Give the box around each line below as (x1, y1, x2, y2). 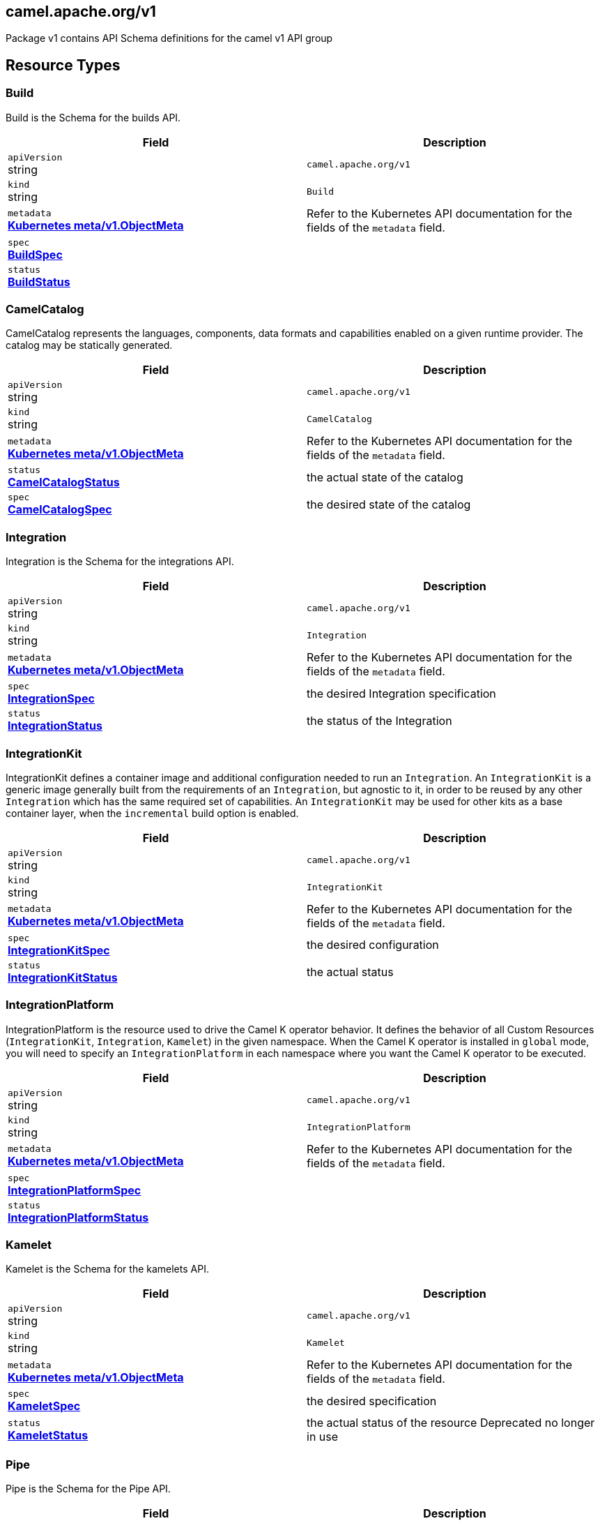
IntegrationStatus (8, 719, 102, 733)
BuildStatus (8, 274, 70, 289)
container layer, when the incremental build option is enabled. (6, 807, 299, 819)
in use (307, 1430, 339, 1444)
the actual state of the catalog (307, 470, 463, 484)
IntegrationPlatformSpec (8, 1183, 141, 1197)
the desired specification (307, 1393, 437, 1408)
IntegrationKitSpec (8, 943, 110, 957)
